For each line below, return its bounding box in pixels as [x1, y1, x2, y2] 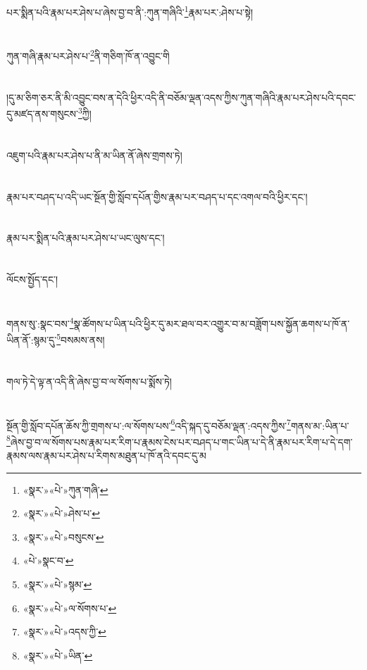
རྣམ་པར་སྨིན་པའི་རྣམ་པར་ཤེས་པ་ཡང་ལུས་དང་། [6, 230, 165, 245]
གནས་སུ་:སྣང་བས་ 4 [6, 314, 74, 330]
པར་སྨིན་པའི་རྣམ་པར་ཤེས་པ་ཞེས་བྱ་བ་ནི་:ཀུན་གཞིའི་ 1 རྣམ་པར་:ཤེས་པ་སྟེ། [6, 3, 254, 19]
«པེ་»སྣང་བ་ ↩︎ [23, 553, 74, 568]
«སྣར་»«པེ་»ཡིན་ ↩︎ [23, 647, 93, 662]
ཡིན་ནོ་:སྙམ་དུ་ [6, 332, 57, 347]
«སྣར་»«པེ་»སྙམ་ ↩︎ [23, 576, 92, 591]
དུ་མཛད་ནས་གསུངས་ [6, 106, 78, 121]
